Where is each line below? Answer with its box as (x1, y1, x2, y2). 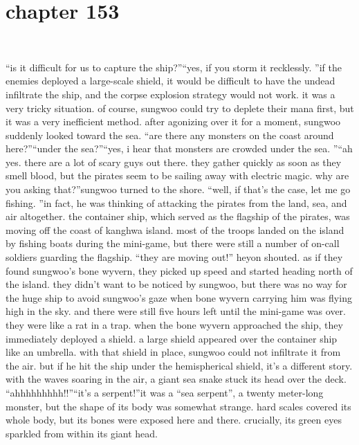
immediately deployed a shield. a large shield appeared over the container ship (6, 331, 338, 345)
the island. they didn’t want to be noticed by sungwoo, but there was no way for (6, 277, 347, 291)
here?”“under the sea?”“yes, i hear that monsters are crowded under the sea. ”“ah (6, 141, 353, 156)
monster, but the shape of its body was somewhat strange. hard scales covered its (6, 399, 351, 413)
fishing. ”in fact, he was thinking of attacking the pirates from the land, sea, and (6, 195, 347, 210)
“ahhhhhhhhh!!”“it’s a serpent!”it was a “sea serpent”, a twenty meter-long (6, 385, 324, 399)
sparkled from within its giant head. (6, 426, 158, 440)
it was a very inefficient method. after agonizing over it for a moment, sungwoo (6, 114, 341, 129)
